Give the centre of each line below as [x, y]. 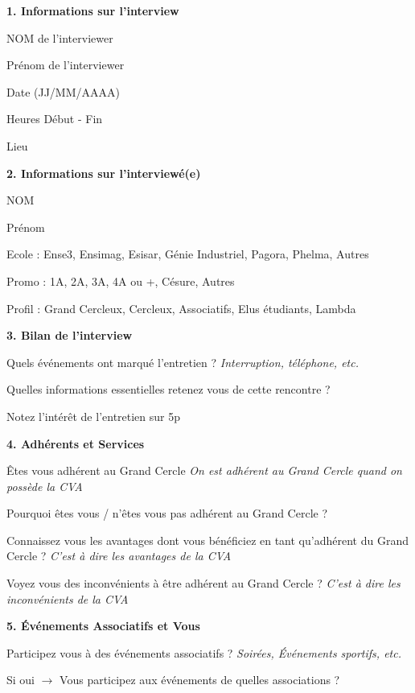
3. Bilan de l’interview [70, 335]
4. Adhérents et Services [76, 443]
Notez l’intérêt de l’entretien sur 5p [94, 416]
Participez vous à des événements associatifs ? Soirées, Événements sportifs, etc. [204, 652]
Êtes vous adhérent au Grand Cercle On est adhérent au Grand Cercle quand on [204, 470]
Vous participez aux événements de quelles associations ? [200, 680]
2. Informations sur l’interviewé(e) [104, 173]
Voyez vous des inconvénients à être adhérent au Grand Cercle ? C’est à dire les [203, 583]
